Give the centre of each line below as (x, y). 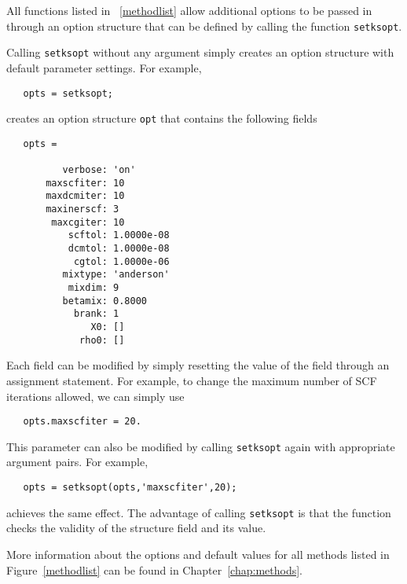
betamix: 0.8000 (104, 301)
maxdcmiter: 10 (85, 196)
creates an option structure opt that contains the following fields (162, 118)
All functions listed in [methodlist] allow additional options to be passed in (189, 10)
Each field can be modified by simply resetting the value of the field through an (198, 365)
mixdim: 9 (93, 288)
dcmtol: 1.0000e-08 (119, 249)
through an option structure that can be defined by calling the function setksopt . (204, 26)
